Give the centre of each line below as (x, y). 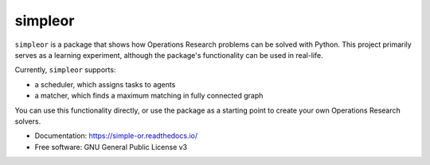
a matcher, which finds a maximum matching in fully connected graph (149, 96)
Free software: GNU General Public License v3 (111, 147)
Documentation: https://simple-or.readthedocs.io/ (116, 136)
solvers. (28, 121)
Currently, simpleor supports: (65, 70)
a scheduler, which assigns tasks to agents (105, 84)
